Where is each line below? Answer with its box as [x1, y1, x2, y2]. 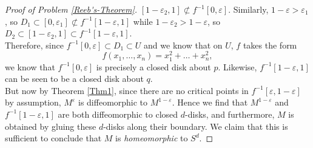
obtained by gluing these [5, 119, 96, 132]
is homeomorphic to [115, 132, 188, 144]
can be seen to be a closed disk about [5, 72, 144, 85]
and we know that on [144, 38, 223, 51]
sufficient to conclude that [5, 132, 102, 144]
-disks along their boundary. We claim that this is [103, 119, 288, 132]
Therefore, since [5, 38, 64, 51]
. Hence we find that [172, 96, 248, 109]
